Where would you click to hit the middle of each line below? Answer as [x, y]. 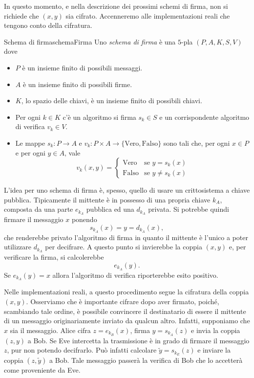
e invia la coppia [216, 330]
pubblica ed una [110, 209]
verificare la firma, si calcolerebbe [54, 257]
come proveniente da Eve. [42, 370]
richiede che [21, 15]
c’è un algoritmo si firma [99, 117]
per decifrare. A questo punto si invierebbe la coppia [124, 247]
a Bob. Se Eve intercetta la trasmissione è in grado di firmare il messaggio [138, 340]
